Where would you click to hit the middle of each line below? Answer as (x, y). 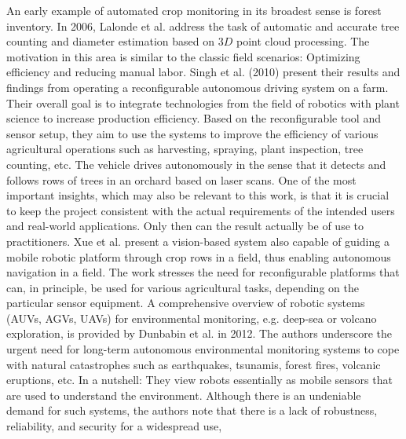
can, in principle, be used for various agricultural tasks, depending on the (183, 287)
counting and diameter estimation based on (111, 41)
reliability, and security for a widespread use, (114, 426)
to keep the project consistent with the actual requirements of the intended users (201, 210)
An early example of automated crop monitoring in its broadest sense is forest (194, 10)
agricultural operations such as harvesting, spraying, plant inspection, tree (185, 149)
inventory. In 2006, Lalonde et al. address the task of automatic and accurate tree (203, 26)
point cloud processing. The (303, 41)
